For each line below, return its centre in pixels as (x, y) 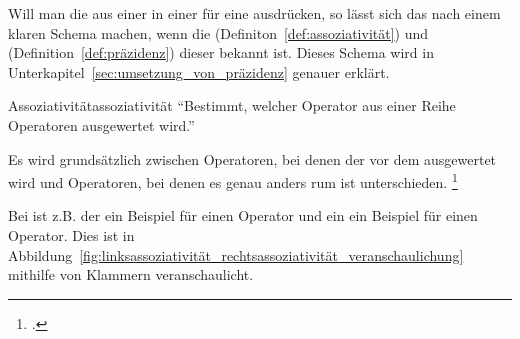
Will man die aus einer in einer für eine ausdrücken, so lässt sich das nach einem (254, 13)
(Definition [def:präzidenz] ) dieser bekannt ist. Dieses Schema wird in (221, 52)
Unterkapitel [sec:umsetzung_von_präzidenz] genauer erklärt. (199, 71)
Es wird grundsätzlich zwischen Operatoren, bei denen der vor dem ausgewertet (252, 158)
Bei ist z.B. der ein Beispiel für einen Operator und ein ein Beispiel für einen (243, 215)
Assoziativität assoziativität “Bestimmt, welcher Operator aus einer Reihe (232, 105)
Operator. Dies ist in (71, 235)
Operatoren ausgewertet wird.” (101, 124)
